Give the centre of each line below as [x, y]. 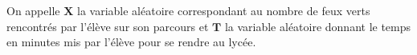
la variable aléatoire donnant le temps [318, 26]
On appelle [33, 10]
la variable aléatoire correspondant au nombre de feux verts [224, 10]
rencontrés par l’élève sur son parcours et [108, 26]
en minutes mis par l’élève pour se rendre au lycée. [131, 42]
